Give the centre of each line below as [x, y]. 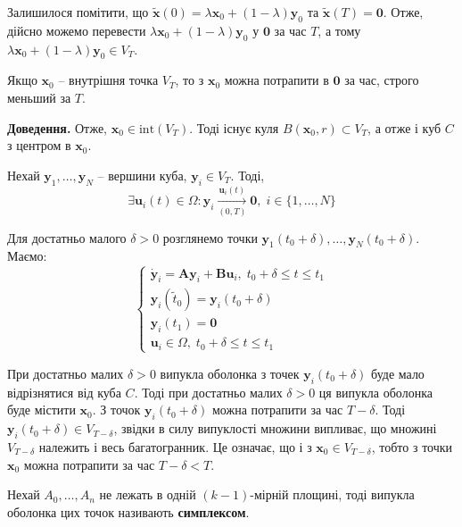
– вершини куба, [142, 175]
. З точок [116, 410]
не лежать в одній [148, 494]
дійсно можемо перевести [77, 30]
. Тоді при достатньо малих [208, 392]
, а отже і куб [404, 127]
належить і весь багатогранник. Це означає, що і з [175, 446]
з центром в [39, 145]
